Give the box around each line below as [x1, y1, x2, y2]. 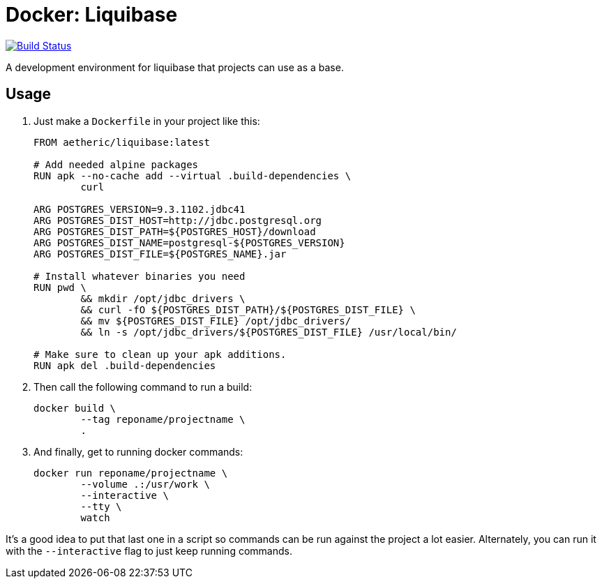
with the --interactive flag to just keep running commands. [6, 544, 292, 557]
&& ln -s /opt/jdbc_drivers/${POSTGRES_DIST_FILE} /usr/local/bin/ [80, 326, 457, 338]
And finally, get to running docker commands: [33, 445, 243, 458]
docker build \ [33, 402, 116, 414]
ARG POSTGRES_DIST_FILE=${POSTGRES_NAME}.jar [33, 248, 287, 260]
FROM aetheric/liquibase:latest [33, 136, 210, 148]
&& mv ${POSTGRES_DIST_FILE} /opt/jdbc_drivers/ [80, 315, 352, 327]
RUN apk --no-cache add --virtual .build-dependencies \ [33, 170, 352, 181]
